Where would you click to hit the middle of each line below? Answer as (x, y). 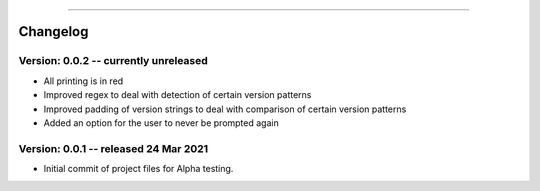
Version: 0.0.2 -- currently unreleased (113, 61)
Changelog (53, 31)
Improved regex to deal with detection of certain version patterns (177, 95)
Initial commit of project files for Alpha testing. (138, 169)
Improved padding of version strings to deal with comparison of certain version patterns (225, 109)
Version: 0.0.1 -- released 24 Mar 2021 (113, 148)
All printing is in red (83, 81)
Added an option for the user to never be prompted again (161, 122)
